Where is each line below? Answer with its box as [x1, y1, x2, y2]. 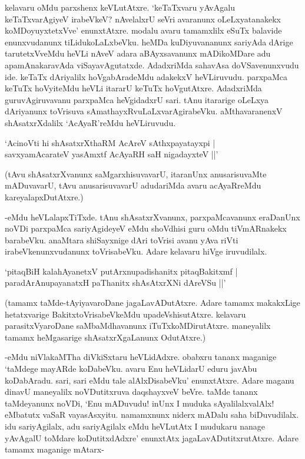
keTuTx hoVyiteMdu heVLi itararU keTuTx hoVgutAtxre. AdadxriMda [5, 82, 262, 94]
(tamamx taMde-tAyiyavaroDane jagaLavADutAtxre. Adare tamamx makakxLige [5, 296, 300, 309]
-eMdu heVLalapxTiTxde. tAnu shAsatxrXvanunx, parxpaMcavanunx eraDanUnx [5, 210, 300, 223]
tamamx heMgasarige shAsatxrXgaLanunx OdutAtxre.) [5, 331, 206, 343]
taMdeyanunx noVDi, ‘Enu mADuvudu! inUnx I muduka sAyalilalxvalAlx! [5, 397, 274, 409]
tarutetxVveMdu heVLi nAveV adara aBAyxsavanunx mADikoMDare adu [5, 47, 271, 60]
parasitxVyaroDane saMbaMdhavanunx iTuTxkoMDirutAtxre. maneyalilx [5, 319, 271, 332]
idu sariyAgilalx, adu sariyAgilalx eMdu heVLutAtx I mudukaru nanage [5, 420, 265, 432]
